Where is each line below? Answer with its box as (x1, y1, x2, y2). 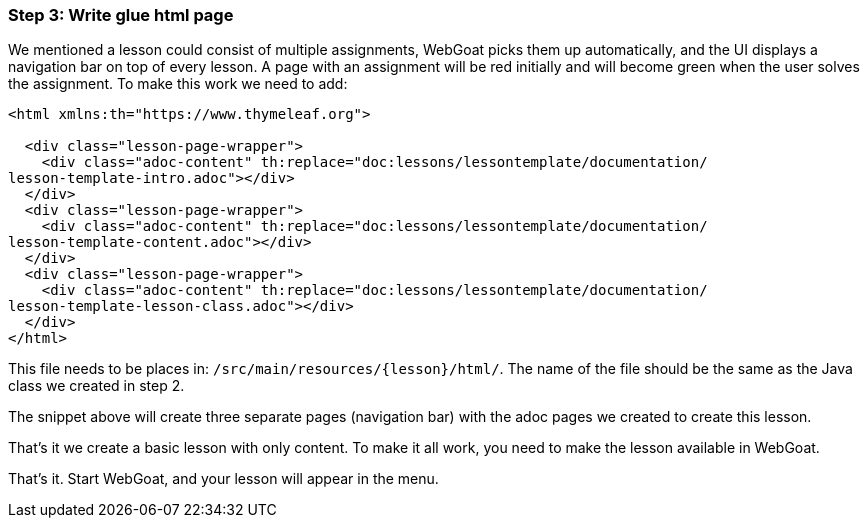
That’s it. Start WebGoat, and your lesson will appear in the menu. (8, 470, 439, 488)
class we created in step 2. (8, 377, 185, 395)
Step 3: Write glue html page (8, 5, 234, 25)
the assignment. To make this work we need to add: (8, 75, 348, 93)
